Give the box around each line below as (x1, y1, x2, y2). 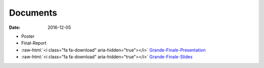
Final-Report (21, 40, 46, 46)
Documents (9, 7, 57, 18)
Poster (21, 33, 35, 39)
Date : (9, 24, 21, 30)
